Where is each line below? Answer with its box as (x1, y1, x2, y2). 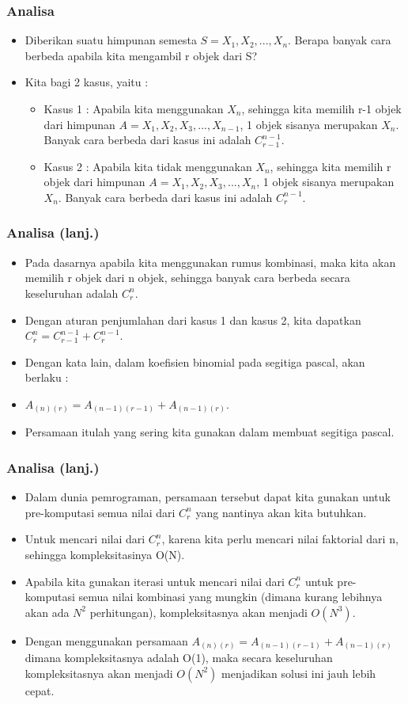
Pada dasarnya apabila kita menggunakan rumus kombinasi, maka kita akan (25, 253, 396, 270)
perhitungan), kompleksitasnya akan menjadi (89, 603, 308, 620)
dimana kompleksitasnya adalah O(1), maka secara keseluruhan (25, 649, 333, 666)
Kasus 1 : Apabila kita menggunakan (43, 101, 224, 116)
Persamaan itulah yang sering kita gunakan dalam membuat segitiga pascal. (25, 424, 395, 440)
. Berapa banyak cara (288, 32, 391, 48)
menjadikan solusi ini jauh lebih (221, 664, 376, 681)
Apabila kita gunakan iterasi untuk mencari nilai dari (25, 573, 285, 589)
